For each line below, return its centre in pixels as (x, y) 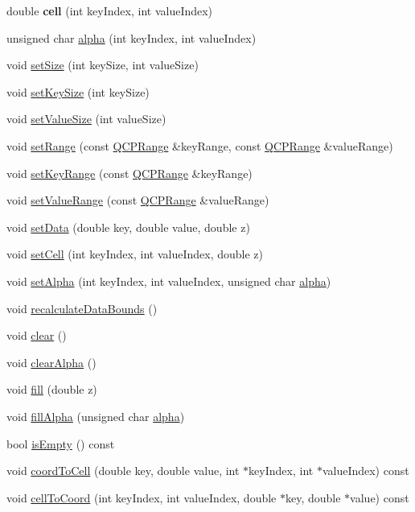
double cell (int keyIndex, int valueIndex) (110, 10)
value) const (380, 497)
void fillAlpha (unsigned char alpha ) (96, 416)
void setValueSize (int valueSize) (86, 119)
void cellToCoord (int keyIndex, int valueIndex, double (142, 497)
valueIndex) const (366, 471)
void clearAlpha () (51, 362)
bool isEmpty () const (61, 443)
